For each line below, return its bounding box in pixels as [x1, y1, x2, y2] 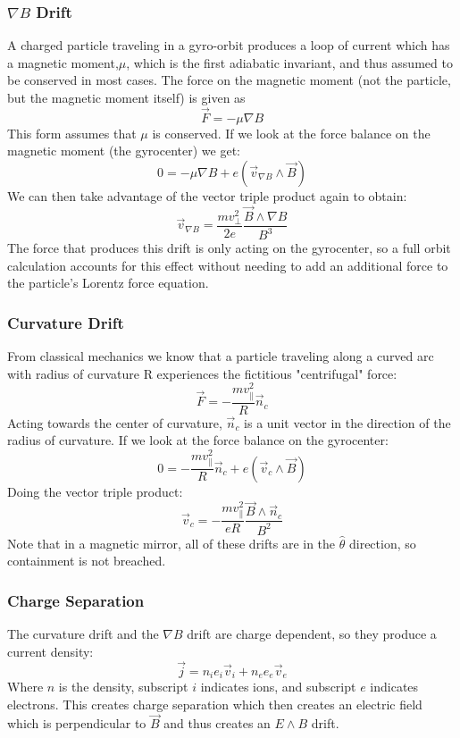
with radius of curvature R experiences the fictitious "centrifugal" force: [7, 364, 397, 382]
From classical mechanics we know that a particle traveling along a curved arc [7, 347, 434, 365]
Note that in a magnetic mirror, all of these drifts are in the [7, 533, 336, 552]
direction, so [348, 533, 416, 552]
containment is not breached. [7, 551, 166, 570]
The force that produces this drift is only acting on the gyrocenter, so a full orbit [7, 239, 451, 257]
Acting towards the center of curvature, [7, 413, 222, 432]
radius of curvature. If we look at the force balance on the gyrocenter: [7, 431, 389, 449]
